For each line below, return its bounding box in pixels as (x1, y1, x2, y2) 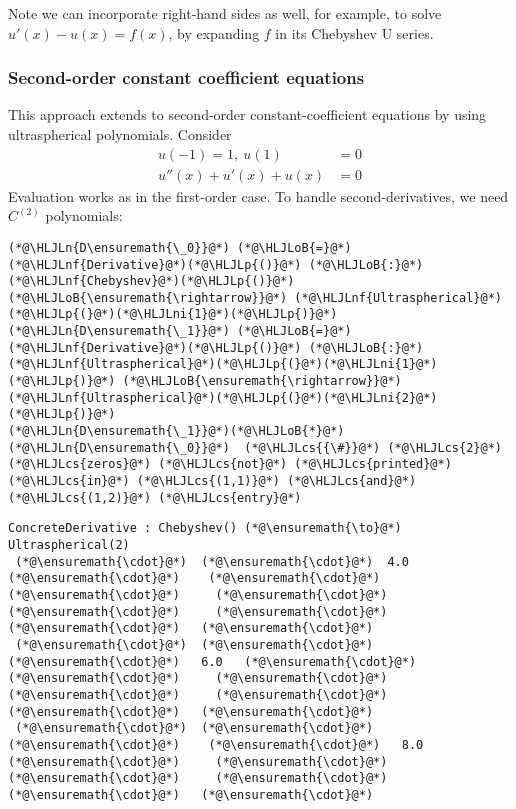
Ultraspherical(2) (8, 538, 130, 552)
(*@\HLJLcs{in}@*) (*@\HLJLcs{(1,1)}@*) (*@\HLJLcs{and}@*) (8, 474, 417, 489)
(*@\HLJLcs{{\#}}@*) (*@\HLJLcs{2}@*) (244, 440, 502, 455)
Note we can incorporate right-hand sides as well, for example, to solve (8, 3, 442, 23)
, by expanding (168, 22, 260, 43)
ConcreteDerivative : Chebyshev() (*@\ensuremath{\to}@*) (8, 521, 402, 536)
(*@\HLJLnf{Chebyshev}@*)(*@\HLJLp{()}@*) (8, 274, 295, 289)
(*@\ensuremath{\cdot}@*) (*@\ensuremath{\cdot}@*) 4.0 (15, 554, 409, 569)
